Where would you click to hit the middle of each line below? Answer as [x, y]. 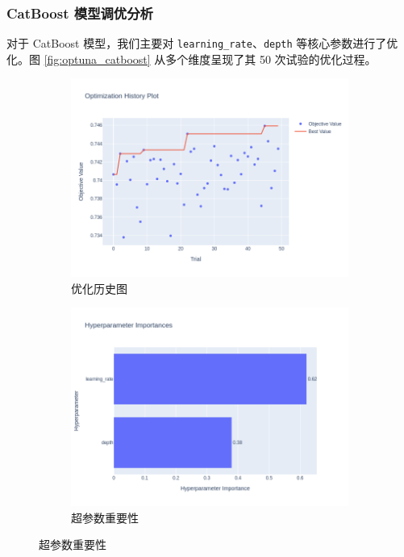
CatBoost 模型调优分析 [80, 13]
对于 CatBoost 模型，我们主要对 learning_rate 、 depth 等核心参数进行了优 [202, 43]
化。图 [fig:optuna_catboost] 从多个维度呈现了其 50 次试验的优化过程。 [192, 59]
